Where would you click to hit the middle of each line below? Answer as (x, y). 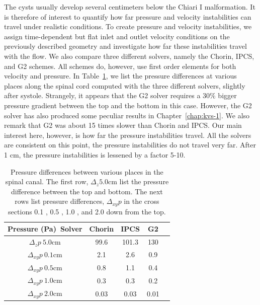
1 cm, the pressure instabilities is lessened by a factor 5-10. (95, 154)
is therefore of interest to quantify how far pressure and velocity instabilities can (128, 16)
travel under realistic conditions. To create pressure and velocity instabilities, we (128, 26)
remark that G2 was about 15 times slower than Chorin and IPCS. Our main (123, 125)
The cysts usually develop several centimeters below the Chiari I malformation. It (130, 7)
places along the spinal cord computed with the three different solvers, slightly (125, 85)
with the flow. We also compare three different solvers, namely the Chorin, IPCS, (129, 56)
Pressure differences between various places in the (87, 171)
